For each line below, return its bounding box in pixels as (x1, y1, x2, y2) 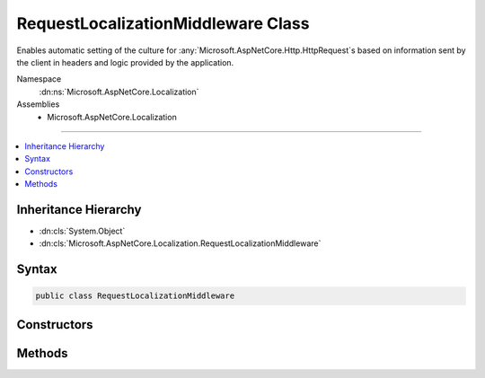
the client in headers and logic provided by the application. (16, 57, 234, 67)
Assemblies (16, 99, 60, 110)
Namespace (16, 74, 62, 84)
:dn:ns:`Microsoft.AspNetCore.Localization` (39, 86, 199, 97)
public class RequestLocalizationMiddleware (35, 291, 235, 301)
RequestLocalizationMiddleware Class (16, 13, 310, 33)
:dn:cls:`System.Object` (39, 225, 126, 236)
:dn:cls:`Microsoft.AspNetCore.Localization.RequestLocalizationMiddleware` (39, 238, 322, 249)
